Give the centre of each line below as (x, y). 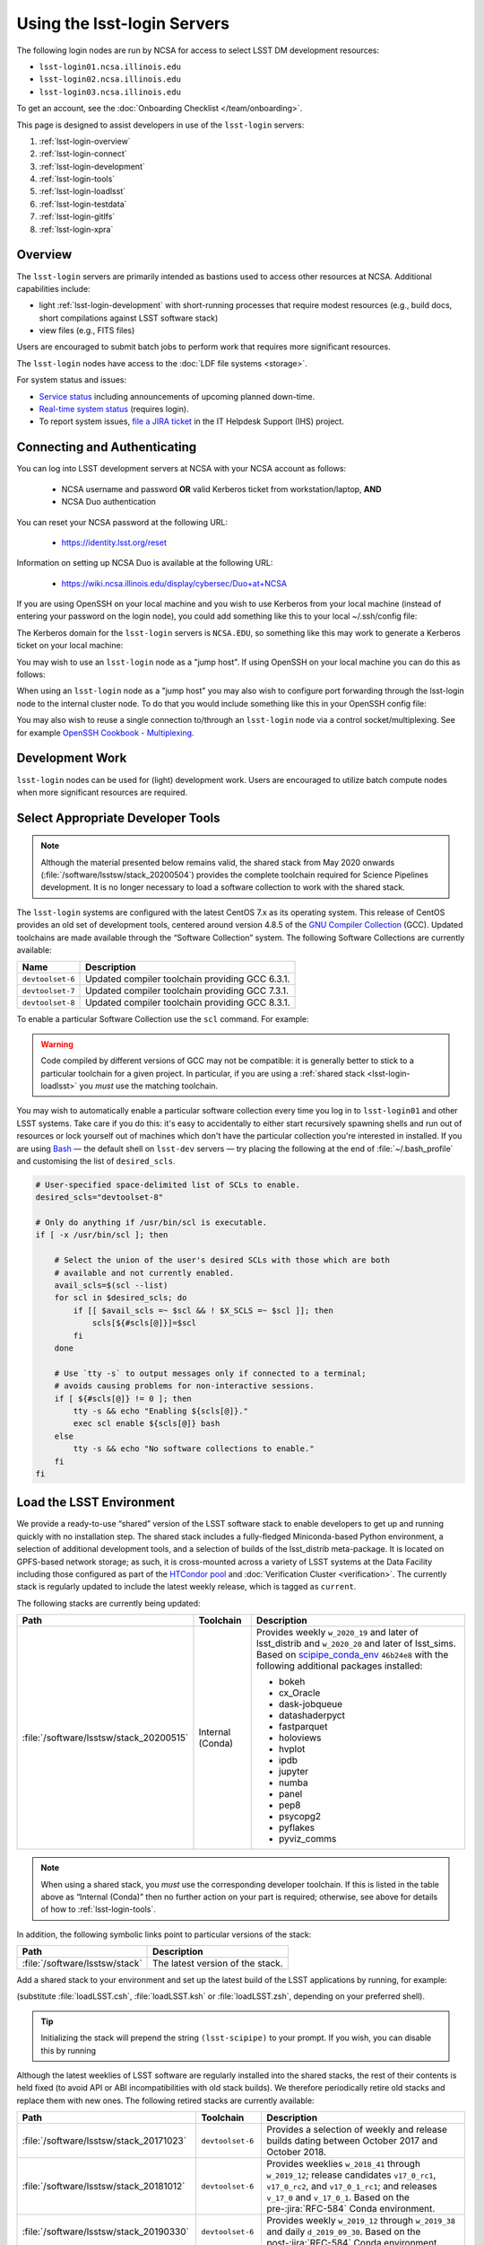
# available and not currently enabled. (144, 1272)
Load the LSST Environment (96, 1503)
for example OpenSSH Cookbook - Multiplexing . (105, 733)
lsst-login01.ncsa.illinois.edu (110, 66)
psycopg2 (300, 1817)
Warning (57, 1044)
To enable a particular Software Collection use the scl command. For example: (163, 1019)
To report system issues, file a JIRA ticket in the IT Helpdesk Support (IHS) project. (191, 421)
